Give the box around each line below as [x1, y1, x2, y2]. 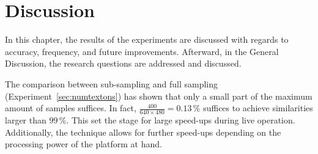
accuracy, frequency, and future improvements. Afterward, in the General [5, 45, 279, 57]
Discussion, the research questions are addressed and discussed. [5, 57, 242, 70]
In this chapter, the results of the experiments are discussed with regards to [5, 33, 289, 46]
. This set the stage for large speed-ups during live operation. [66, 113, 295, 126]
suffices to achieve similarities [203, 101, 313, 114]
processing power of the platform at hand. [5, 137, 162, 150]
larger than [5, 113, 46, 126]
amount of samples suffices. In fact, [5, 101, 136, 114]
